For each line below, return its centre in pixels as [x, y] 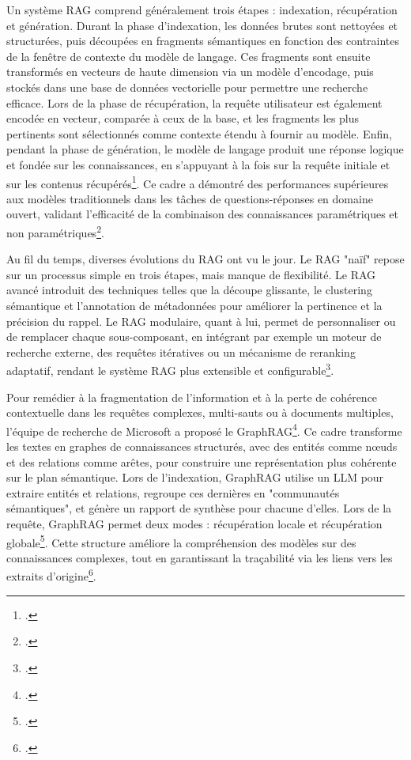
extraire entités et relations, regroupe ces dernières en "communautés [173, 492]
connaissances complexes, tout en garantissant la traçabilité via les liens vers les [200, 557]
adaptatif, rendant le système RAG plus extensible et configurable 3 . [170, 369]
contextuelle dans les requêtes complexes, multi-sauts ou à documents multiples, [200, 412]
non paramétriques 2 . [55, 231]
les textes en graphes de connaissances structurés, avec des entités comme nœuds [202, 446]
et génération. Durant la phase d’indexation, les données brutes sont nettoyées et [202, 25]
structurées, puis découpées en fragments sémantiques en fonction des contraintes [203, 41]
